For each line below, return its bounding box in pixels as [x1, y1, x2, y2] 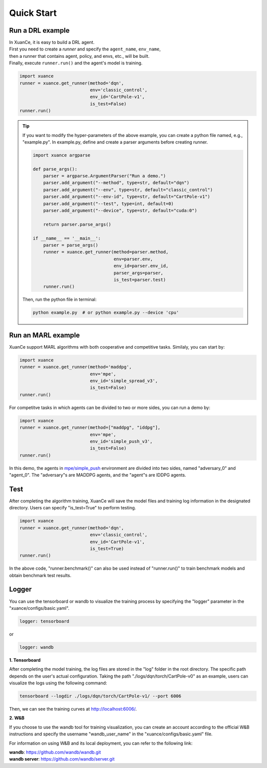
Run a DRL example [9, 26, 70, 35]
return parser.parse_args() [43, 222, 111, 227]
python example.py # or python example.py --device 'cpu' [33, 310, 179, 316]
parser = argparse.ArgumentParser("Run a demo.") [43, 173, 166, 179]
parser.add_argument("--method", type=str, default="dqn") [43, 180, 190, 185]
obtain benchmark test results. [9, 572, 72, 578]
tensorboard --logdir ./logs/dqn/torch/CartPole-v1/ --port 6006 [19, 693, 181, 699]
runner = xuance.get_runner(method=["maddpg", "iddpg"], [19, 425, 161, 430]
